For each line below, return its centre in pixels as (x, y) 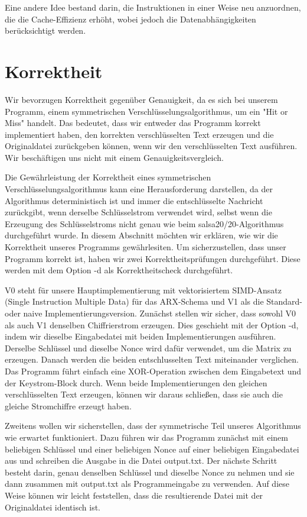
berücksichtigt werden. (45, 30)
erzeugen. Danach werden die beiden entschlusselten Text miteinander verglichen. (152, 359)
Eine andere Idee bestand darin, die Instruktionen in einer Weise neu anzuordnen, (153, 7)
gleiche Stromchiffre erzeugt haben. (68, 405)
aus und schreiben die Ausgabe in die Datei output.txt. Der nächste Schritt (141, 461)
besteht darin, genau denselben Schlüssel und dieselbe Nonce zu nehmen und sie (150, 472)
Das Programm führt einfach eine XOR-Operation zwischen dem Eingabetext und (153, 371)
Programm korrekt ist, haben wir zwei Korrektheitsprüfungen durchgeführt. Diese (153, 258)
